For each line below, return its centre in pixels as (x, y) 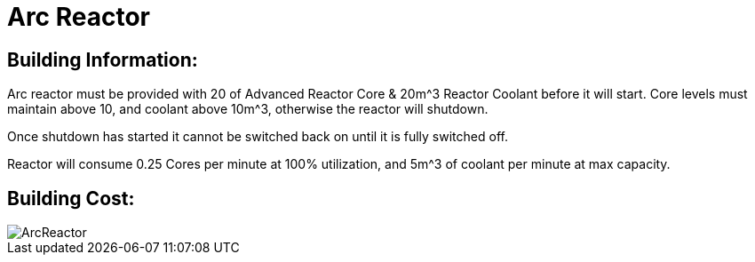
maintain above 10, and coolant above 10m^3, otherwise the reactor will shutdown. (248, 109)
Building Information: (103, 60)
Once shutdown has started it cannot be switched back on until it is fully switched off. (258, 137)
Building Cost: (71, 198)
